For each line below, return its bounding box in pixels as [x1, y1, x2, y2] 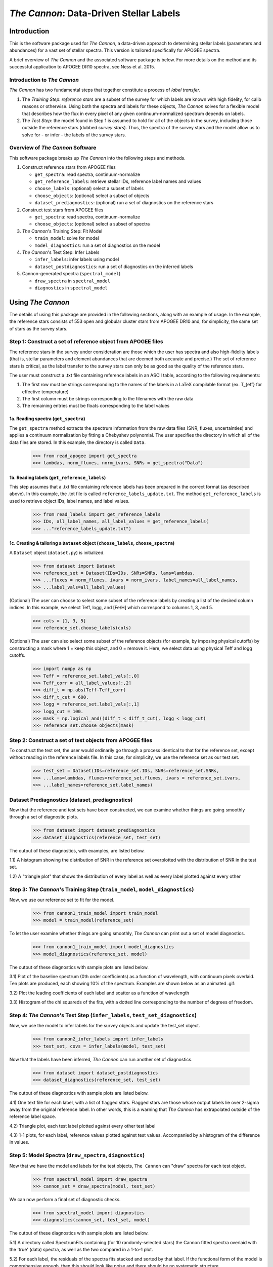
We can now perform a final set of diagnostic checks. [9, 1196, 121, 1202]
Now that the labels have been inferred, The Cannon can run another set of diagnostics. [9, 1056, 193, 1062]
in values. [9, 1139, 30, 1145]
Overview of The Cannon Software [9, 144, 97, 152]
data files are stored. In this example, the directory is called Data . [9, 439, 146, 445]
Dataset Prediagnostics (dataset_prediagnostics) [9, 796, 133, 803]
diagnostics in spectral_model [34, 284, 108, 291]
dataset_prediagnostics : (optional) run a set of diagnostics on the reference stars [34, 200, 213, 206]
